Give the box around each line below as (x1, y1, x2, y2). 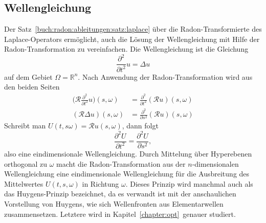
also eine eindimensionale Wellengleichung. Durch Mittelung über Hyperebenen (4, 148, 252, 159)
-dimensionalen (192, 158, 239, 169)
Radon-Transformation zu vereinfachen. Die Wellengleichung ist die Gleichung (4, 43, 249, 54)
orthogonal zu (4, 158, 48, 169)
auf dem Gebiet (4, 71, 53, 82)
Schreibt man (4, 120, 46, 131)
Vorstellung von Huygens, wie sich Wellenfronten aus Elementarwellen (4, 198, 224, 209)
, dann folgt (122, 120, 159, 131)
